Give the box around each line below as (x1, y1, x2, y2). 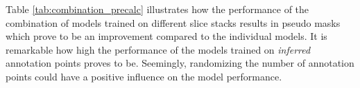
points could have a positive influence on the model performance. (6, 69, 282, 83)
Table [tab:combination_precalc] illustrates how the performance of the (6, 2, 309, 16)
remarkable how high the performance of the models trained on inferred (6, 42, 311, 56)
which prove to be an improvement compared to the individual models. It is (6, 29, 327, 43)
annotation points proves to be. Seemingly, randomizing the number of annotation (6, 56, 354, 70)
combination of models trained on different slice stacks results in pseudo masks (6, 15, 341, 30)
